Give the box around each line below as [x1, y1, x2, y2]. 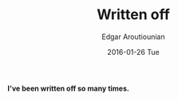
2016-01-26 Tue [106, 47, 160, 56]
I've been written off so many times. [7, 84, 129, 93]
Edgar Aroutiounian [101, 32, 165, 41]
